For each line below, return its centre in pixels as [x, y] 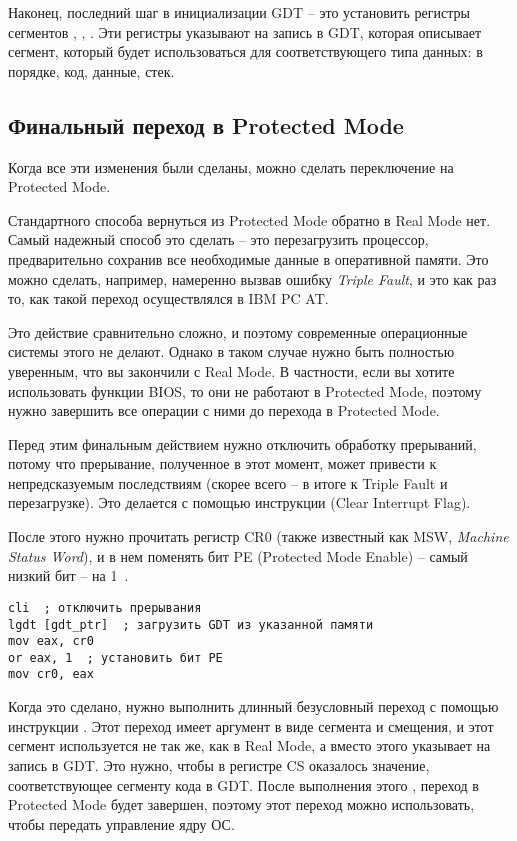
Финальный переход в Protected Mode [206, 124]
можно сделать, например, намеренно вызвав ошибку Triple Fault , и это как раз [252, 278]
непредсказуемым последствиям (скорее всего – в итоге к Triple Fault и [228, 482]
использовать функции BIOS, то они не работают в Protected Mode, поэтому [245, 390]
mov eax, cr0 [51, 641]
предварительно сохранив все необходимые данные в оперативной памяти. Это [248, 258]
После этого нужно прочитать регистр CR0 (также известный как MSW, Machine [258, 536]
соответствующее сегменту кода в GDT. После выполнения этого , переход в [243, 784]
